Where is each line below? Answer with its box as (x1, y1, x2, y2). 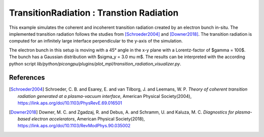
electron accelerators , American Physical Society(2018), (31, 115, 145, 122)
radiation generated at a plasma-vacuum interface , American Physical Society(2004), (18, 93, 192, 99)
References (9, 73, 45, 82)
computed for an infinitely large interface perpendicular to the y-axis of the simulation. (9, 38, 183, 44)
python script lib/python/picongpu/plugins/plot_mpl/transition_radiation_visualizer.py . (9, 61, 181, 67)
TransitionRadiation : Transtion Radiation (9, 7, 178, 18)
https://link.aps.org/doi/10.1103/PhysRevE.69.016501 (18, 100, 122, 106)
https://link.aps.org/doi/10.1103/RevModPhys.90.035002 (18, 123, 131, 129)
